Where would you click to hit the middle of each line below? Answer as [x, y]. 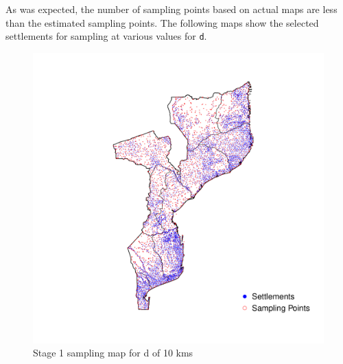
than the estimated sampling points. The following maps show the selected [162, 22]
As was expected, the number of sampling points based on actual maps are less [171, 9]
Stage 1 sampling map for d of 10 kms [113, 353]
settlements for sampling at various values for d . [106, 36]
